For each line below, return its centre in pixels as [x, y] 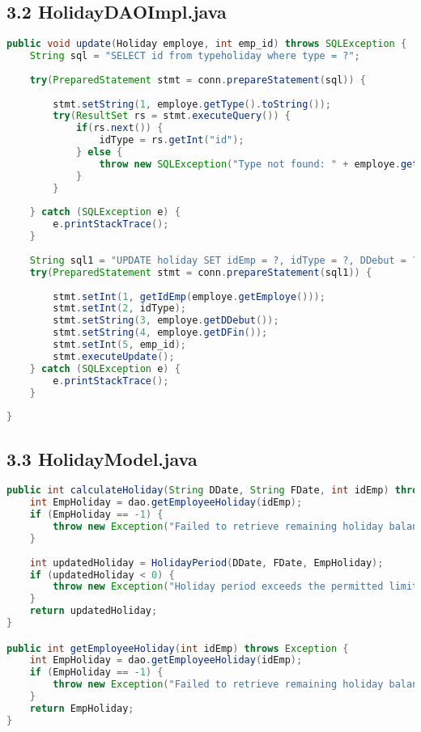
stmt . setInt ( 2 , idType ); [119, 309]
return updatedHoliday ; [94, 611]
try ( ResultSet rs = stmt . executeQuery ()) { [172, 116]
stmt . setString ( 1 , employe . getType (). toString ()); [192, 104]
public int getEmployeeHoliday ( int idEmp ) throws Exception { [178, 648]
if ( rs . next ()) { [119, 128]
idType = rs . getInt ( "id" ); [172, 140]
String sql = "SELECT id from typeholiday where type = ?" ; [195, 56]
